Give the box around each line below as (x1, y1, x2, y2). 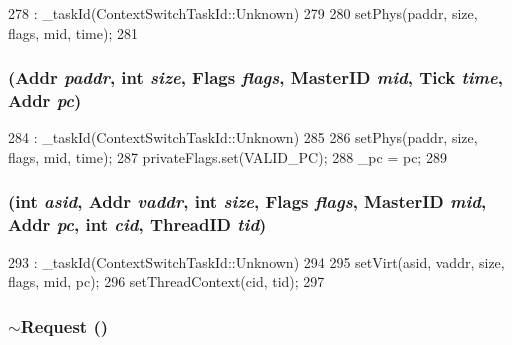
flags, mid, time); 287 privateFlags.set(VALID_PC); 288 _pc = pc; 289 (8, 146, 447, 167)
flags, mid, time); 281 (8, 22, 138, 43)
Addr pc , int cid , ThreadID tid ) (8, 212, 267, 237)
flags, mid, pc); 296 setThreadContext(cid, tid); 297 (8, 271, 325, 292)
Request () (20, 313, 109, 338)
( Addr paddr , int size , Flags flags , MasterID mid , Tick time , (8, 65, 503, 90)
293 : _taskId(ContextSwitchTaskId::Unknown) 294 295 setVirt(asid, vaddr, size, (8, 251, 505, 272)
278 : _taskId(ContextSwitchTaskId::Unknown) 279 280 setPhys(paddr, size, (8, 3, 478, 23)
